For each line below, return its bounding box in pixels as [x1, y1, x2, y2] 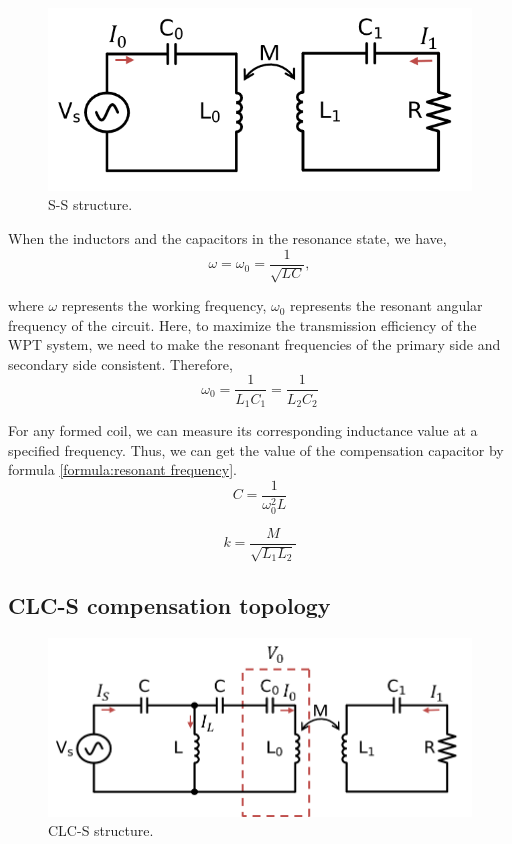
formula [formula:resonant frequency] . [8, 459, 237, 480]
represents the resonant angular [290, 295, 483, 316]
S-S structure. [48, 194, 133, 215]
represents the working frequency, [61, 295, 267, 316]
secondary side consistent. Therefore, [8, 353, 233, 374]
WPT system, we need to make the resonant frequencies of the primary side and [8, 334, 501, 355]
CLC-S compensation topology [8, 589, 331, 620]
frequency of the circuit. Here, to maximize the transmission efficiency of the [8, 314, 477, 335]
